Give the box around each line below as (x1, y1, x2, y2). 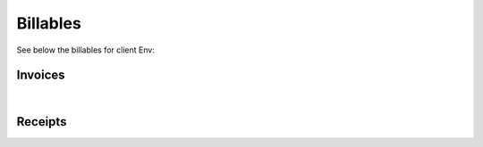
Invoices (16, 68, 66, 83)
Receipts (16, 114, 67, 129)
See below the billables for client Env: (16, 45, 156, 55)
